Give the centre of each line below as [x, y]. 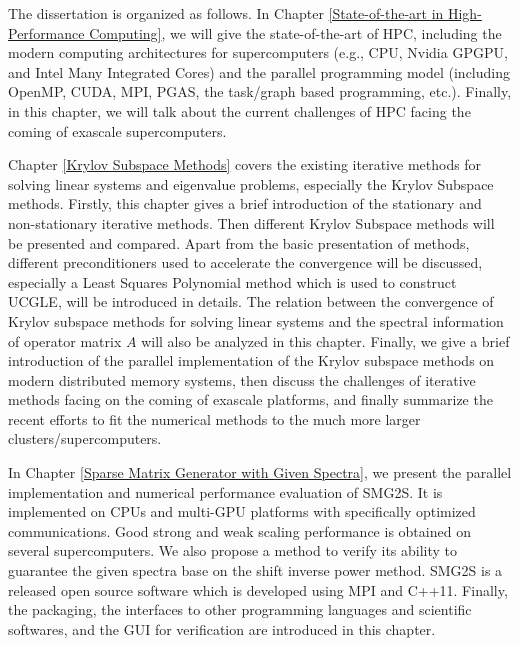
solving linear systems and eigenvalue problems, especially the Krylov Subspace [251, 183]
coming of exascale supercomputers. [117, 130]
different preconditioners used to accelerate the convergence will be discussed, [245, 262]
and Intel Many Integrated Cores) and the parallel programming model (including [259, 71]
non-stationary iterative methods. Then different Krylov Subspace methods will [251, 222]
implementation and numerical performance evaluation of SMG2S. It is [225, 491]
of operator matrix [65, 340]
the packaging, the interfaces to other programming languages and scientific [240, 609]
